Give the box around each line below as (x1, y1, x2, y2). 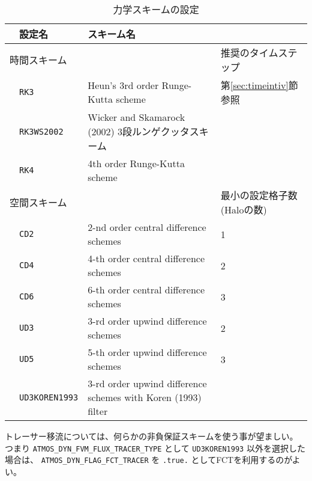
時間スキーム (10, 53, 67, 67)
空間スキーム (10, 195, 67, 209)
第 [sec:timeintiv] (220, 78, 289, 92)
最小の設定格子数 (220, 188, 298, 202)
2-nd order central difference (88, 220, 206, 234)
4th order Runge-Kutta (88, 156, 185, 170)
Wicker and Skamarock (88, 110, 185, 124)
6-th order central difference (88, 283, 205, 296)
